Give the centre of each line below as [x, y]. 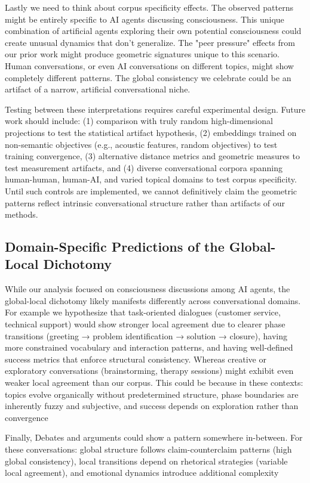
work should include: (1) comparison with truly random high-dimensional [139, 121]
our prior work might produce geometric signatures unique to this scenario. [142, 54]
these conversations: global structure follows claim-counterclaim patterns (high [148, 449]
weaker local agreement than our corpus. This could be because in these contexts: [154, 383]
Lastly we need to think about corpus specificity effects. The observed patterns [149, 7]
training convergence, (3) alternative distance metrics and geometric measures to [152, 156]
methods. [22, 214]
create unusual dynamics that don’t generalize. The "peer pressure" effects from [150, 42]
